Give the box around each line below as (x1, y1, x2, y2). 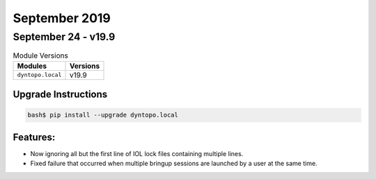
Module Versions (13, 51, 69, 60)
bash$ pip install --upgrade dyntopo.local (27, 111, 179, 119)
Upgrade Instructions (13, 89, 108, 101)
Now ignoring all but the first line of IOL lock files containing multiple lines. (30, 149, 244, 157)
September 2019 (13, 10, 111, 26)
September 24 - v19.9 (13, 31, 116, 43)
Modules (17, 61, 47, 71)
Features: (13, 131, 56, 143)
